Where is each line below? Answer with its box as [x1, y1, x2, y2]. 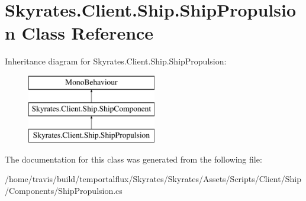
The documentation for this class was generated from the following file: [5, 153, 262, 165]
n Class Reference [5, 21, 154, 45]
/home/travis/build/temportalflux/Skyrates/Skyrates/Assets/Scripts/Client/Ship [5, 173, 301, 185]
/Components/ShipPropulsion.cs [5, 184, 123, 197]
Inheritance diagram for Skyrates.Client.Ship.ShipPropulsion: [5, 55, 227, 67]
